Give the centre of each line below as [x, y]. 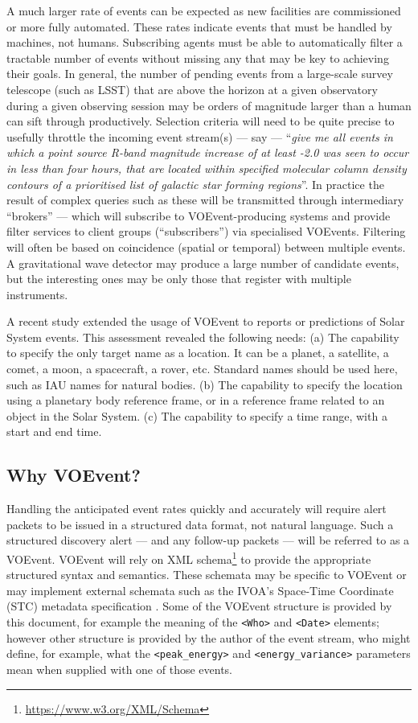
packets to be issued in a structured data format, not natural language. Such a [200, 524]
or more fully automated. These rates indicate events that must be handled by [199, 26]
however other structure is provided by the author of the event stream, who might [209, 637]
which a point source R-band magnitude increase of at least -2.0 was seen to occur [208, 152]
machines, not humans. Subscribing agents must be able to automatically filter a [205, 42]
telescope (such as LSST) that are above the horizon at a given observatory [192, 89]
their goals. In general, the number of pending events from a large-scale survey [200, 74]
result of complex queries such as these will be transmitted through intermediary [205, 200]
